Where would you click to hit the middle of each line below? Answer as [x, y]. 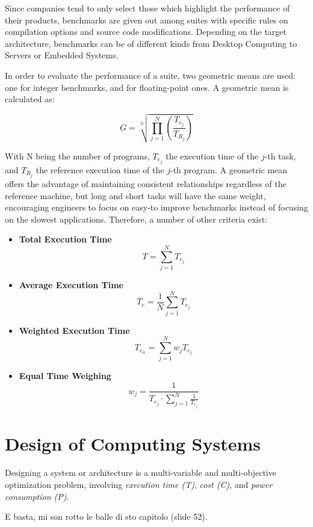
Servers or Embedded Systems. [62, 55]
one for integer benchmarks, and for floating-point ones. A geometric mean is [147, 87]
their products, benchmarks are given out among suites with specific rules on [147, 20]
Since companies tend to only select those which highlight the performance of [147, 8]
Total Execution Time [65, 239]
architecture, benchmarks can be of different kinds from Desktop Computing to [151, 43]
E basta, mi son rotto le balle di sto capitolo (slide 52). [106, 516]
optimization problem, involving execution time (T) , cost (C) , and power [139, 485]
